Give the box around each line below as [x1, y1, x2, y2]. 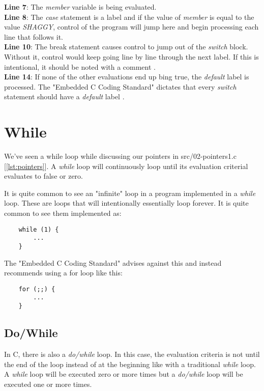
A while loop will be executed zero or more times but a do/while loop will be [4, 369, 243, 379]
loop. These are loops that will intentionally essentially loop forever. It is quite [4, 198, 249, 208]
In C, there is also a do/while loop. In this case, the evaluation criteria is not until [4, 348, 260, 359]
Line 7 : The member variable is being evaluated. [4, 2, 157, 12]
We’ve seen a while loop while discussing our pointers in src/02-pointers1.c [4, 151, 237, 161]
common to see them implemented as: [4, 208, 122, 218]
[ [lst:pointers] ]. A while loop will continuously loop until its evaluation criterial [4, 160, 248, 171]
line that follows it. [4, 31, 63, 42]
